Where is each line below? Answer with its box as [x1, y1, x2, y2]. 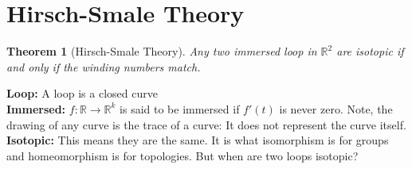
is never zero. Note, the [279, 100, 393, 117]
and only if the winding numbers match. [6, 58, 201, 75]
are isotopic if [336, 43, 404, 60]
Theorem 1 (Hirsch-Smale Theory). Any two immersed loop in [6, 43, 317, 60]
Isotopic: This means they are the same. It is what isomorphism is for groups [6, 132, 389, 148]
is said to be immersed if [120, 100, 240, 117]
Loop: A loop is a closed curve [6, 85, 158, 102]
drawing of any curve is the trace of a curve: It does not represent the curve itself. [6, 116, 406, 133]
